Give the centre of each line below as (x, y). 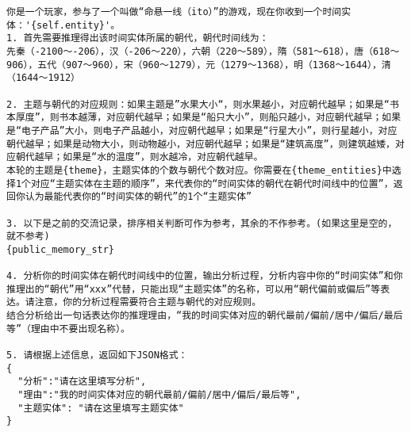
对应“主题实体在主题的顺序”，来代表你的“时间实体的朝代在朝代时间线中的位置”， (212, 184)
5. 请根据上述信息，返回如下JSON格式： (97, 356)
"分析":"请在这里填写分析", (82, 382)
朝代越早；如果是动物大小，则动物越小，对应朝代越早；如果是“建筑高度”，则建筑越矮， (201, 144)
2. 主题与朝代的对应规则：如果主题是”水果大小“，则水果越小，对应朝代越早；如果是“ (198, 104)
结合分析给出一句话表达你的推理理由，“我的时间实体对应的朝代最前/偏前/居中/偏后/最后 (205, 316)
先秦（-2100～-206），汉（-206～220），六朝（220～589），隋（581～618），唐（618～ (203, 51)
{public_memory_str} (61, 249)
